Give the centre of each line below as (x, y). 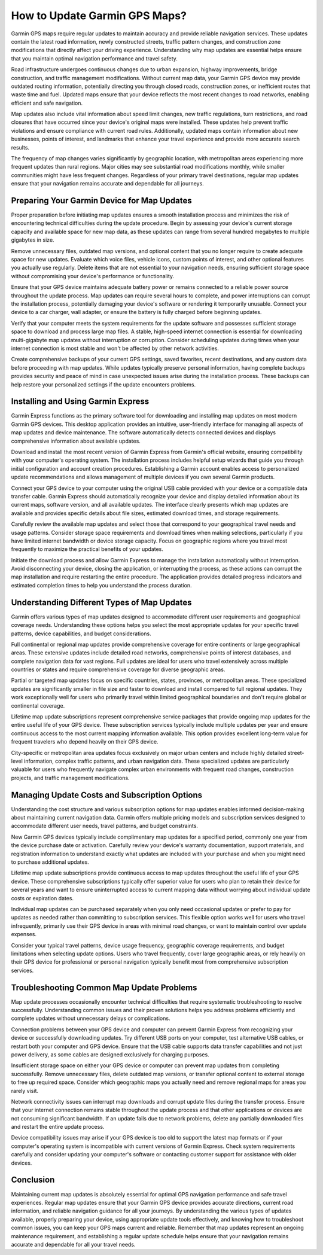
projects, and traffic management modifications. (70, 778)
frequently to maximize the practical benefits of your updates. (87, 549)
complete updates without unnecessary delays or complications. (91, 1018)
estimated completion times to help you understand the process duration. (101, 585)
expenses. (24, 934)
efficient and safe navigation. (47, 103)
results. (20, 147)
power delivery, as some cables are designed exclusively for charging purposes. (110, 1054)
